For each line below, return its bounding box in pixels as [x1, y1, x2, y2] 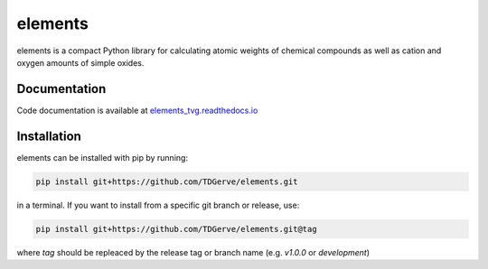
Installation [16, 128, 81, 144]
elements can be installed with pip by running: [16, 152, 189, 162]
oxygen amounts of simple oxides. [16, 57, 145, 68]
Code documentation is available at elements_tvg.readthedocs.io [16, 105, 258, 116]
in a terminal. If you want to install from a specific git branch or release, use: [16, 199, 300, 210]
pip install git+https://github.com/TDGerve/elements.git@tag [35, 224, 317, 234]
